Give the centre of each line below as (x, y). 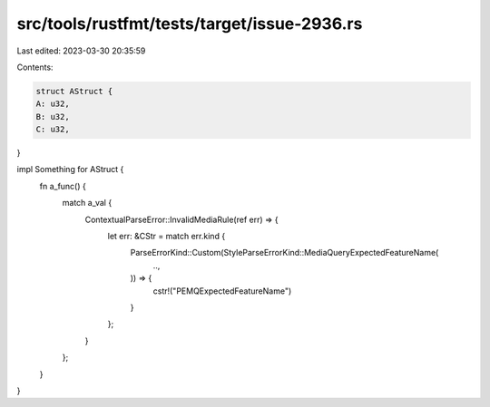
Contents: (35, 67)
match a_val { (87, 203)
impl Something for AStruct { (70, 170)
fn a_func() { (63, 186)
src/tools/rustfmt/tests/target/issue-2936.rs (190, 24)
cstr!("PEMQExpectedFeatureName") (222, 291)
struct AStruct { (74, 91)
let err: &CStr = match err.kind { (167, 237)
